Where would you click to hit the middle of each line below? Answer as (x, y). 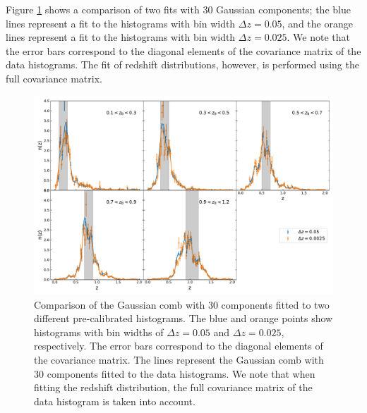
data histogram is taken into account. (115, 401)
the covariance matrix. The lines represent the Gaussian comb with (179, 359)
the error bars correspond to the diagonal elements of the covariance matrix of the (183, 50)
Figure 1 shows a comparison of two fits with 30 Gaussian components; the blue (178, 9)
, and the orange (317, 23)
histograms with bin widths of (99, 332)
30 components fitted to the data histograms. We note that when (175, 373)
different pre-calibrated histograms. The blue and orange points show (183, 318)
